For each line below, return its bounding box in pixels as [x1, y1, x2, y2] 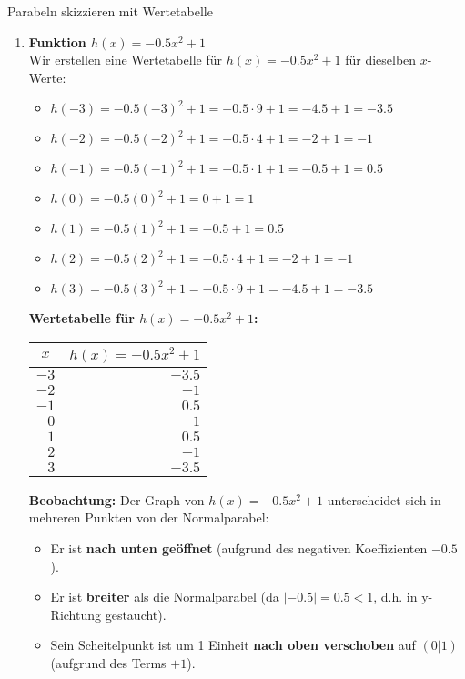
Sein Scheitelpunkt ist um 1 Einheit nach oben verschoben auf [50, 635, 416, 654]
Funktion [28, 32, 86, 51]
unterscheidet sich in [327, 490, 441, 509]
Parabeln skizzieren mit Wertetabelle [7, 2, 213, 20]
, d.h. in [373, 587, 418, 606]
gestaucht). [105, 604, 167, 623]
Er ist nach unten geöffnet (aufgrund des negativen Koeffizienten [50, 538, 428, 557]
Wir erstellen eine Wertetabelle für [28, 50, 222, 69]
